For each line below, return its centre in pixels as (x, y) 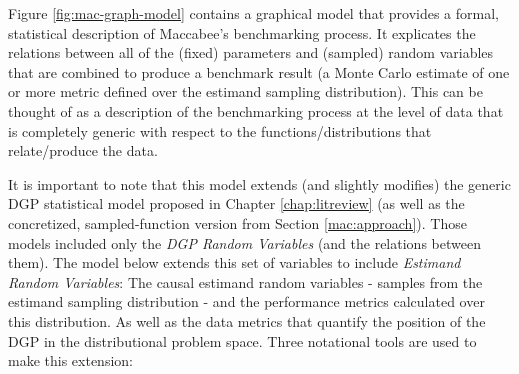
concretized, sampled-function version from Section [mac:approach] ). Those (237, 222)
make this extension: (70, 360)
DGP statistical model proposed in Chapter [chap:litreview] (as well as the (236, 203)
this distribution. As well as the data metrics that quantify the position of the (247, 320)
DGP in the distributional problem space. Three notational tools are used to (242, 340)
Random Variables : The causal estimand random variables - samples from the (245, 281)
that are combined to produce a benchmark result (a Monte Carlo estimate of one (259, 71)
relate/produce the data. (83, 150)
